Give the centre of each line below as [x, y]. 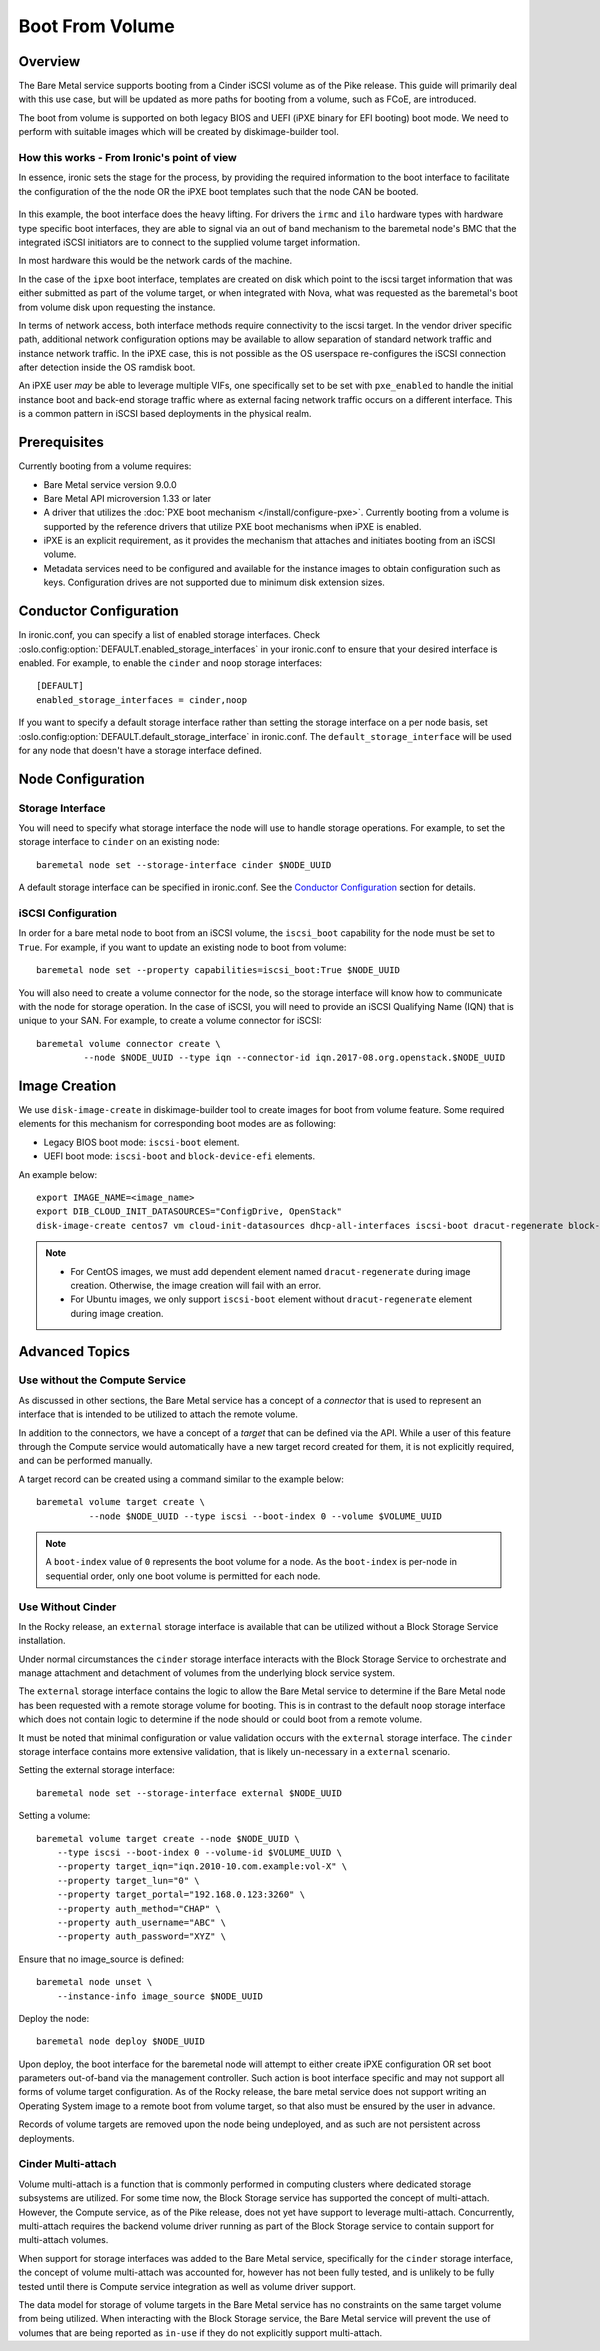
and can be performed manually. [86, 1461]
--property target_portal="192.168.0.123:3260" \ [180, 1894]
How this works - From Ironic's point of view [127, 157]
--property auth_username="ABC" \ [141, 1922]
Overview [49, 61]
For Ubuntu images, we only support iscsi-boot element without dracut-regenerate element [271, 1299]
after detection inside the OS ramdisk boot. [107, 367]
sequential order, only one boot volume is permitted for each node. [183, 1576]
